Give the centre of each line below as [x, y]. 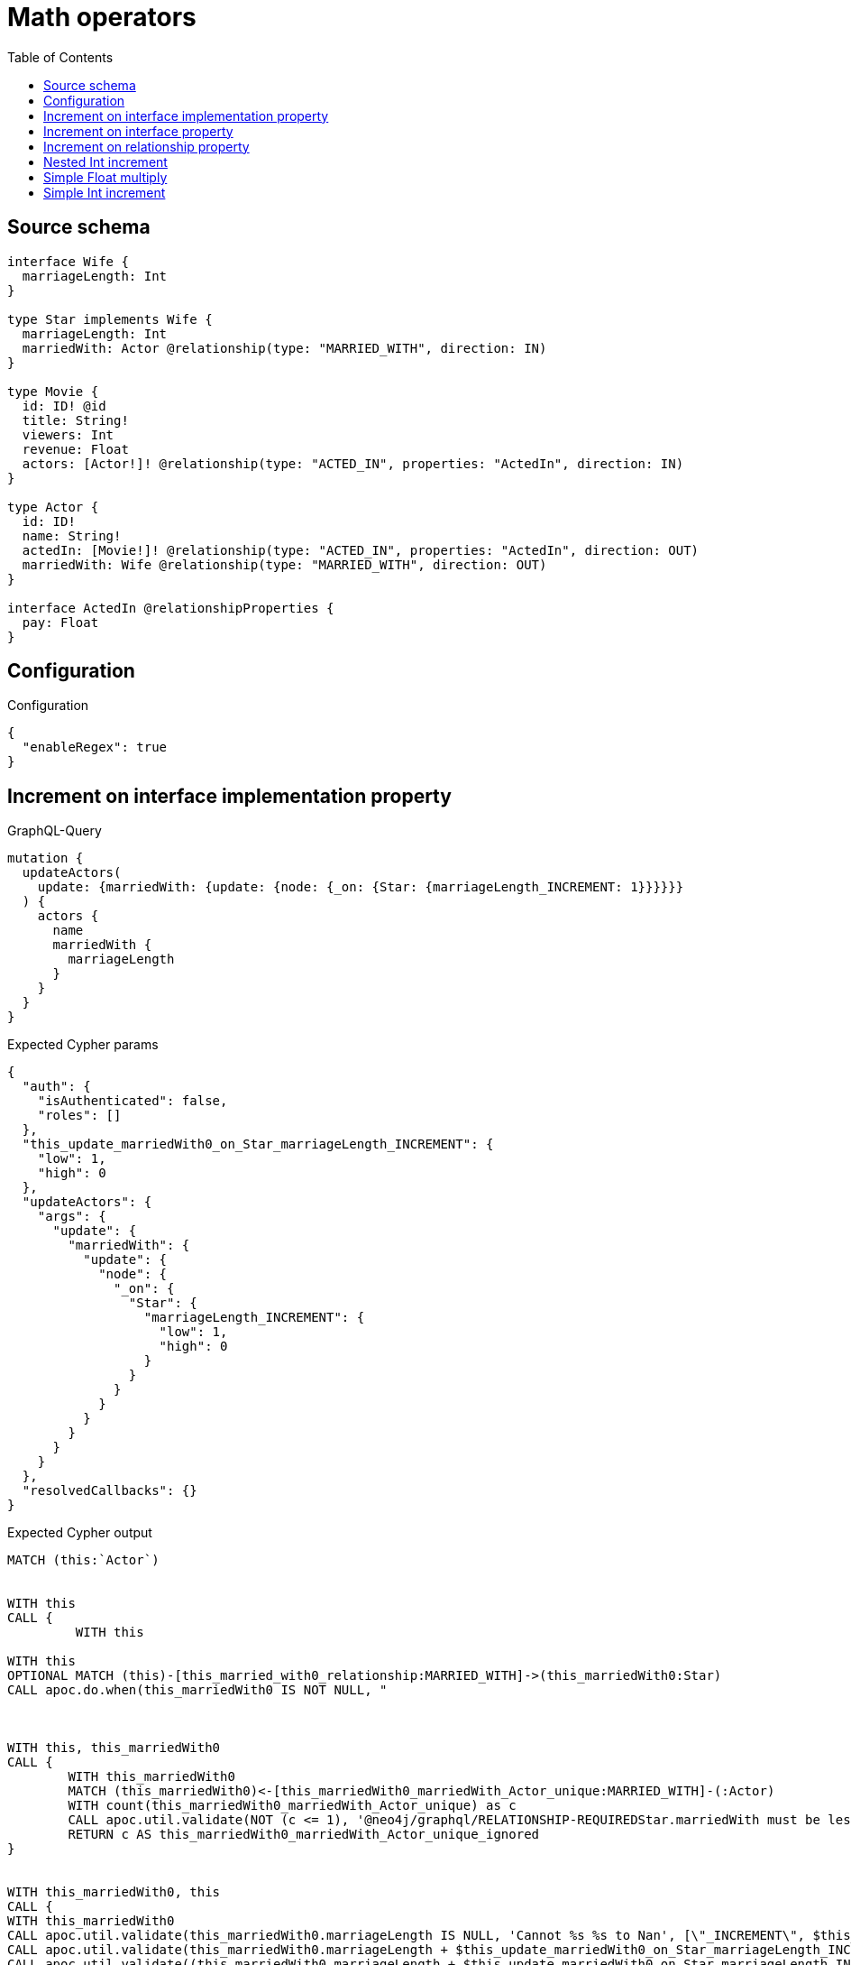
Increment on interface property [138, 131]
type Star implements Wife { [110, 319]
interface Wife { [68, 261]
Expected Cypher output [80, 1533]
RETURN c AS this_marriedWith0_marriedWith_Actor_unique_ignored [304, 1835]
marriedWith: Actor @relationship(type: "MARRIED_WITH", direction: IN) [284, 348]
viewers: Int [68, 434]
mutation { [46, 858]
